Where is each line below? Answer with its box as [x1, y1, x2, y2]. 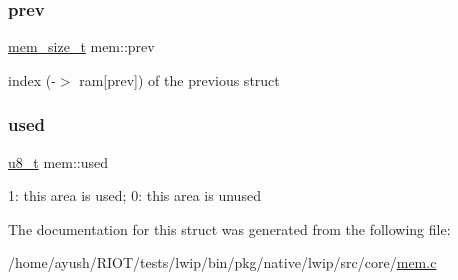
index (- [8, 69, 56, 90]
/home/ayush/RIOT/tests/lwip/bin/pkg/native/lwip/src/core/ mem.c [8, 252, 437, 273]
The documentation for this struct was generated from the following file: [8, 218, 451, 239]
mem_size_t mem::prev [8, 36, 155, 57]
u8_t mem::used [8, 151, 109, 172]
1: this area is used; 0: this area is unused [8, 185, 261, 206]
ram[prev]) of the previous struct [79, 69, 280, 90]
